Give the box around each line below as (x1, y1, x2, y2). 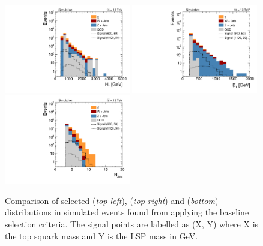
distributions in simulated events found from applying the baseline (5, 206, 249, 218)
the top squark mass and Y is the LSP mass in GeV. (5, 229, 198, 242)
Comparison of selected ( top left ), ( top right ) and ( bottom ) (5, 194, 219, 206)
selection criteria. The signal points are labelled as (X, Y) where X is (5, 218, 259, 230)
